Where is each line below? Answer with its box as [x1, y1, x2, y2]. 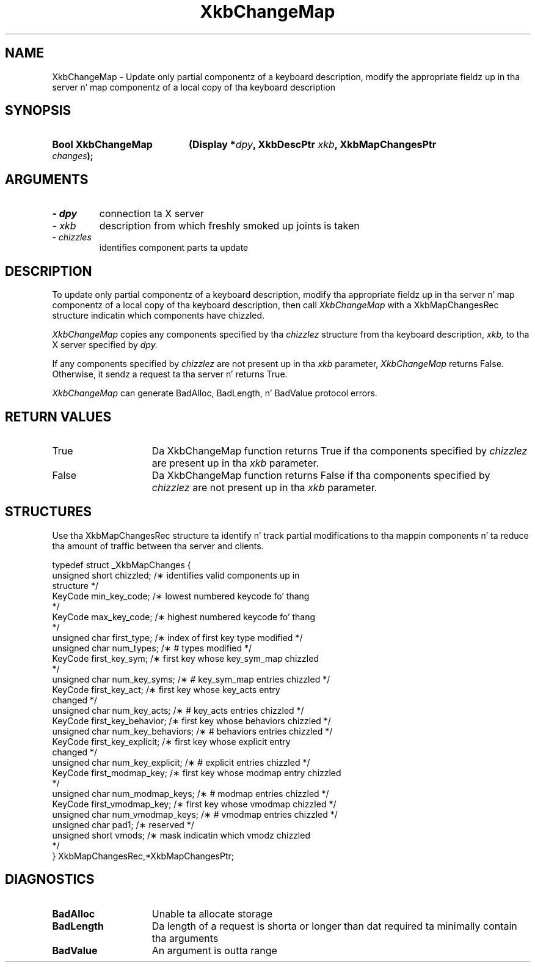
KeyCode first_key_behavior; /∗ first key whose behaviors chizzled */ [52, 715, 331, 726]
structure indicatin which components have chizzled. [52, 310, 265, 321]
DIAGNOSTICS [5, 872, 95, 887]
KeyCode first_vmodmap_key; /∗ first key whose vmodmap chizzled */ [52, 798, 337, 809]
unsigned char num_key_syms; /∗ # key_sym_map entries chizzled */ [52, 673, 330, 684]
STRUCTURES [5, 504, 92, 520]
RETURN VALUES [5, 409, 112, 424]
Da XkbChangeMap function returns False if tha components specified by [151, 469, 490, 481]
